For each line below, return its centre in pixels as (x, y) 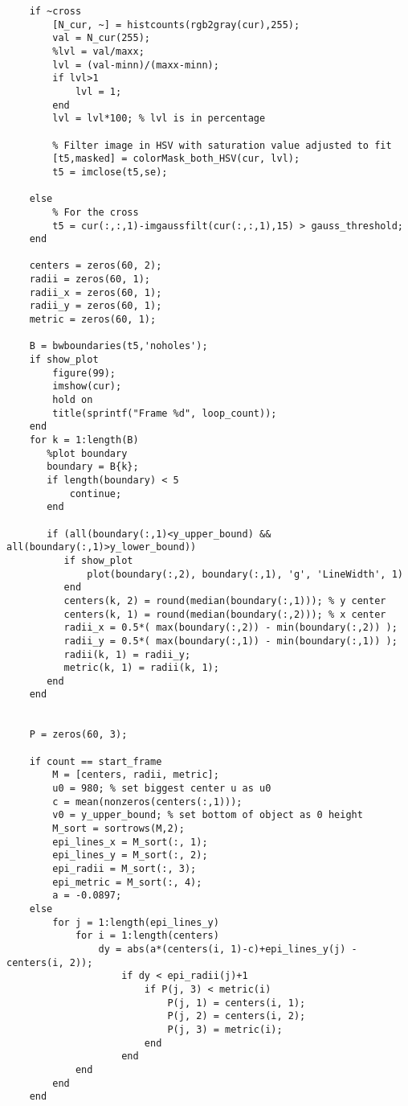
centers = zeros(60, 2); (96, 266)
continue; (96, 493)
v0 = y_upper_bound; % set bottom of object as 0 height (208, 815)
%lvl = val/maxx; (98, 51)
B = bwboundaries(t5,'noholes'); (118, 346)
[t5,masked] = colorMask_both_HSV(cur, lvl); (176, 159)
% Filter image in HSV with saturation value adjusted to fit (222, 145)
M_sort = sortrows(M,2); (118, 829)
